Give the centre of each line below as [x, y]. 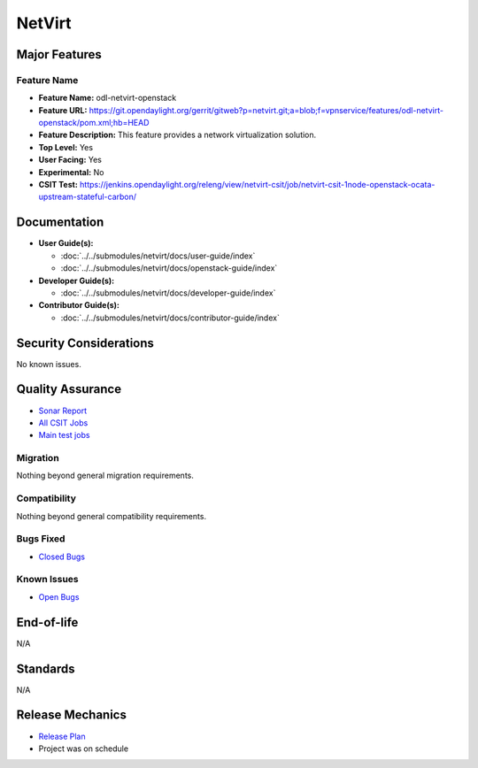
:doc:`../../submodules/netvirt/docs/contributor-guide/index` [170, 318]
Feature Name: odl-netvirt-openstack [108, 98]
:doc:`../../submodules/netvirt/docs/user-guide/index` [158, 256]
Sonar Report [63, 411]
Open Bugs [59, 596]
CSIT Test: [58, 185]
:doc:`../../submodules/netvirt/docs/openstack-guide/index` [169, 268]
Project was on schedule [83, 749]
